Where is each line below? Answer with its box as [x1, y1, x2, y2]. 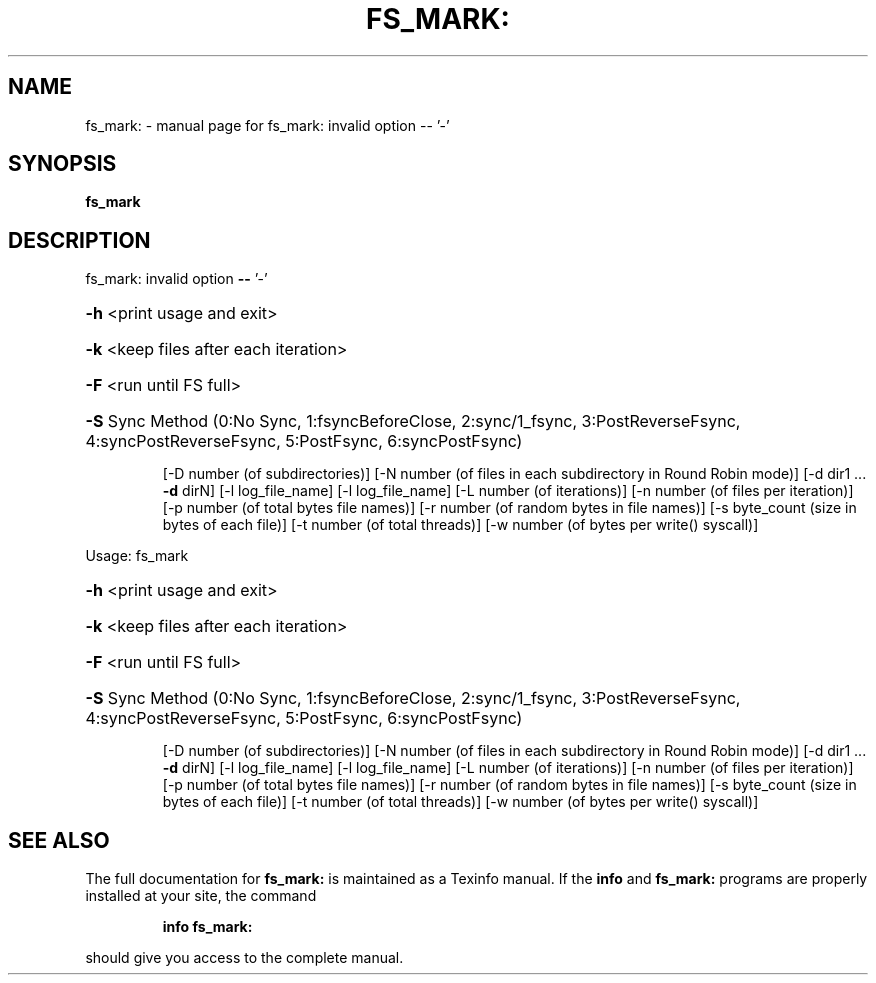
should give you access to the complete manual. [85, 949, 404, 967]
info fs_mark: [162, 918, 253, 936]
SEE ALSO [8, 827, 110, 853]
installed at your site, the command [85, 887, 317, 905]
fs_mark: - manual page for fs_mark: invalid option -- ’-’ [85, 116, 450, 134]
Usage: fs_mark [85, 547, 189, 565]
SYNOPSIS [8, 151, 117, 177]
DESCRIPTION [8, 227, 151, 253]
